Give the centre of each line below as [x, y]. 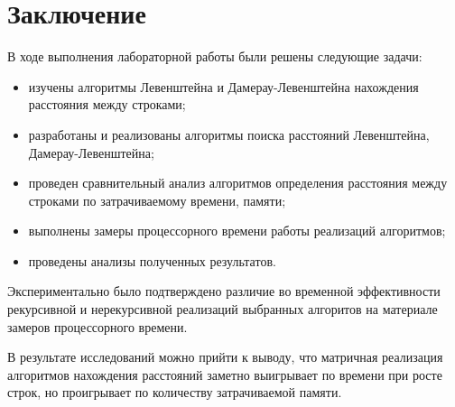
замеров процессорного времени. [97, 326]
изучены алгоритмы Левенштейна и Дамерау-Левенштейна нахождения [223, 86]
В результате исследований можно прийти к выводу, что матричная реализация [225, 357]
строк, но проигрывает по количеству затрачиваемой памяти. [175, 392]
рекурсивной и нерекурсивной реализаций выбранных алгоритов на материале [223, 309]
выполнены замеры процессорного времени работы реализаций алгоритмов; [237, 231]
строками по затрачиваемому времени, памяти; [157, 200]
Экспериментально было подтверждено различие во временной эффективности [224, 291]
